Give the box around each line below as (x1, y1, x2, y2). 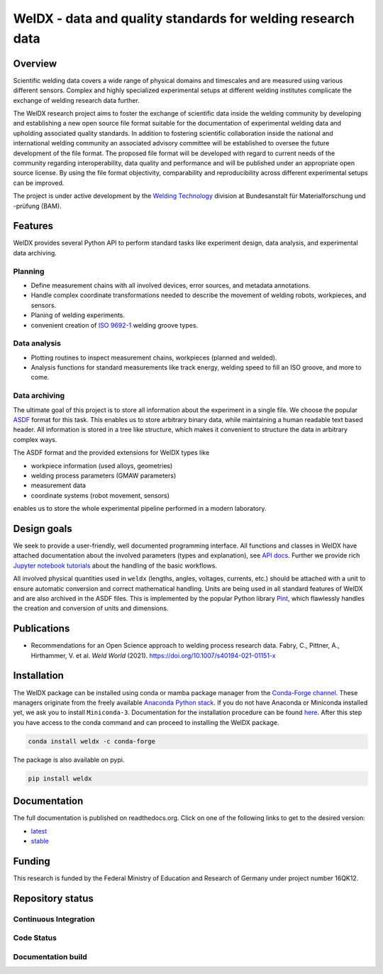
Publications (13, 623, 70, 635)
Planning (13, 266, 45, 276)
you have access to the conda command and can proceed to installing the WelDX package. (13, 718, 279, 726)
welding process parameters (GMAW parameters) (30, 471, 177, 480)
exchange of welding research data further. (13, 96, 140, 104)
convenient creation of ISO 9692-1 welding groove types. (30, 321, 199, 329)
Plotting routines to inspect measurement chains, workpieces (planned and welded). (30, 353, 277, 362)
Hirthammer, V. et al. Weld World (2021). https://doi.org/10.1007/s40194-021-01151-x (30, 651, 276, 660)
